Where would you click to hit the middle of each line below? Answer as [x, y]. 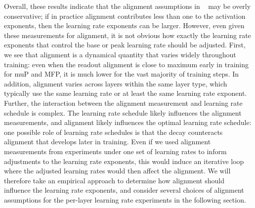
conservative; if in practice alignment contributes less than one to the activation [125, 16]
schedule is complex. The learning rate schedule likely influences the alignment [123, 112]
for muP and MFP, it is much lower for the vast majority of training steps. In [122, 74]
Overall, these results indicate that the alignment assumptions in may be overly [127, 6]
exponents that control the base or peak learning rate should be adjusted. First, [125, 45]
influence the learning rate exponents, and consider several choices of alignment [124, 190]
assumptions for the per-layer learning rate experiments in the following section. [125, 199]
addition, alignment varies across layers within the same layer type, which [116, 83]
